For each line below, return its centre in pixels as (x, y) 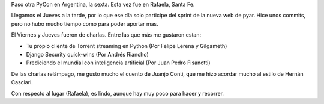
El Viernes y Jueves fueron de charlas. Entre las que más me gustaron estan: (106, 35)
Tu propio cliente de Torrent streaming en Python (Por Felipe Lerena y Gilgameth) (127, 46)
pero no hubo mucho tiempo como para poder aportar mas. (85, 23)
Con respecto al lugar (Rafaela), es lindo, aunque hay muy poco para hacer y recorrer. (118, 93)
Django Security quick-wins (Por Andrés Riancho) (88, 54)
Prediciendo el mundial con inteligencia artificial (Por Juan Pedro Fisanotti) (118, 63)
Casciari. (22, 82)
